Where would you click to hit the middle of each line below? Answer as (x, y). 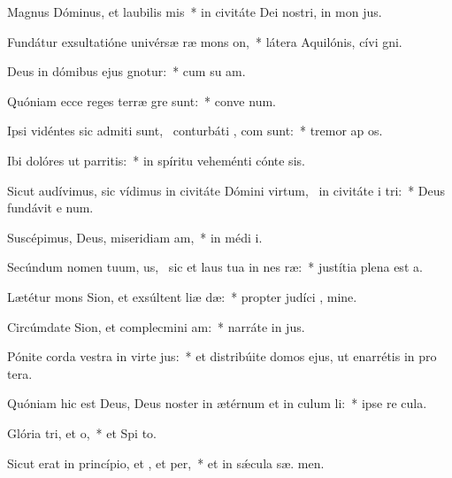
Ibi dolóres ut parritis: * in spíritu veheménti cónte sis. (156, 160)
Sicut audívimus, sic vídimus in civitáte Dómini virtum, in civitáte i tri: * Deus (226, 190)
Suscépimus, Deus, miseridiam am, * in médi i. (135, 237)
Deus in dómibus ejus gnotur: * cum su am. (126, 71)
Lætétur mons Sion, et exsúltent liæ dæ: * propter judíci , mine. (182, 296)
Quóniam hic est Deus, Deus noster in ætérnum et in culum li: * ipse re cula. (217, 403)
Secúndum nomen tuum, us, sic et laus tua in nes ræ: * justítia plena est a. (215, 267)
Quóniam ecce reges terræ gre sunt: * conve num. (142, 100)
